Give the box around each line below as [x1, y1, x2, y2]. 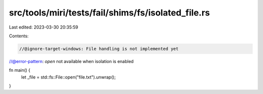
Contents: [9, 33, 29, 39]
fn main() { [9, 67, 31, 73]
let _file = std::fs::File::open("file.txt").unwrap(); [21, 74, 116, 80]
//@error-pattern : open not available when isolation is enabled [9, 58, 134, 64]
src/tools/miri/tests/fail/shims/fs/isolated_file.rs [9, 7, 210, 18]
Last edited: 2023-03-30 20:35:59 [9, 24, 78, 30]
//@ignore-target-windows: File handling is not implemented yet [19, 46, 179, 51]
